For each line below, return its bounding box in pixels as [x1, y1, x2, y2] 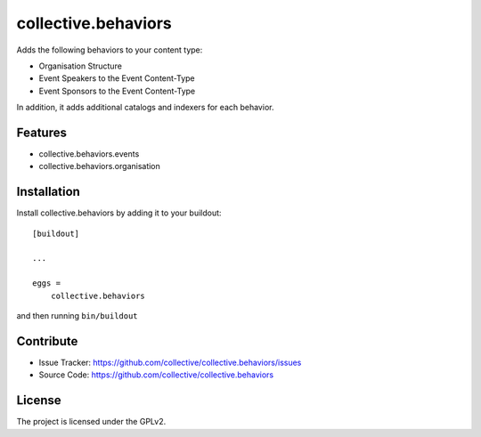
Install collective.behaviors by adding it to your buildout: [16, 207, 222, 218]
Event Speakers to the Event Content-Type [38, 73, 195, 84]
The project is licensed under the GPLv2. [16, 417, 167, 427]
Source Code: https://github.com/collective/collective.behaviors [38, 369, 274, 380]
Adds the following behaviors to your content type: [16, 45, 203, 55]
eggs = [32, 279, 61, 288]
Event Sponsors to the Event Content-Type [38, 85, 196, 96]
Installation [16, 184, 80, 199]
